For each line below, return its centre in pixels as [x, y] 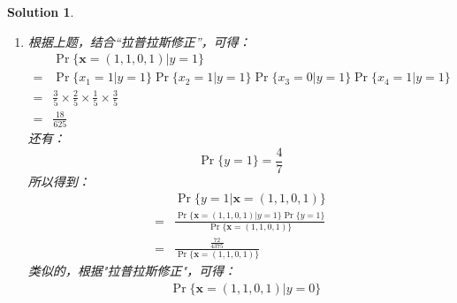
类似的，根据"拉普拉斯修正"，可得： [132, 270]
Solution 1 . [41, 11]
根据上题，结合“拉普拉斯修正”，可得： [139, 41]
